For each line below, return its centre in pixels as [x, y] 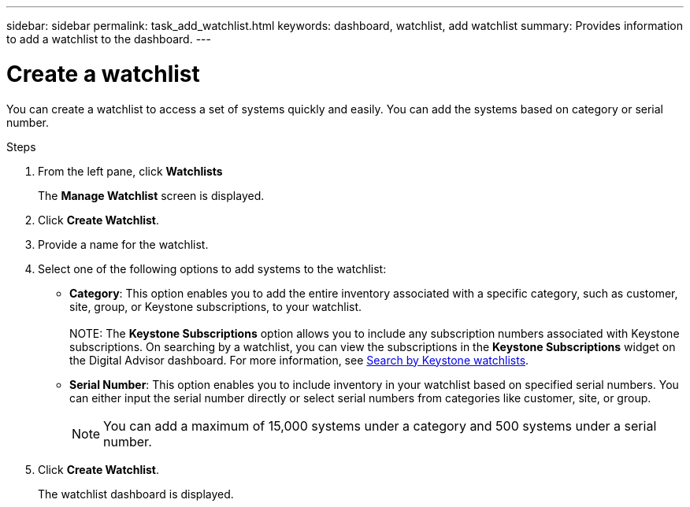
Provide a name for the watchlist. [123, 244]
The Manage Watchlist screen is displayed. [151, 195]
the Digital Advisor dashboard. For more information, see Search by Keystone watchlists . [299, 360]
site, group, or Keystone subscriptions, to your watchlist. [216, 306]
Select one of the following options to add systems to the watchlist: [212, 268]
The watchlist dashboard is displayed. [136, 494]
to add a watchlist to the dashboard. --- [109, 39]
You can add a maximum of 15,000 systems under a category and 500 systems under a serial [380, 426]
